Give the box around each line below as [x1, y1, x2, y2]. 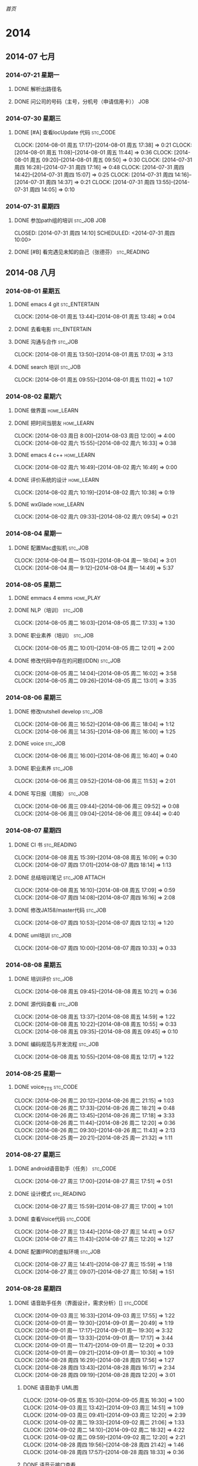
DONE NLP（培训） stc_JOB [14, 606, 84, 614]
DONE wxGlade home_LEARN [14, 501, 84, 508]
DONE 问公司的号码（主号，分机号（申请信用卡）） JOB [14, 97, 149, 105]
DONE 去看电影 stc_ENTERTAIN [14, 326, 92, 333]
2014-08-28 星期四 [5, 1285, 62, 1293]
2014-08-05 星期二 [5, 580, 62, 589]
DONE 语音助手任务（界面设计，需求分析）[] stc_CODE [14, 1299, 149, 1306]
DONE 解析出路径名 [14, 85, 62, 92]
